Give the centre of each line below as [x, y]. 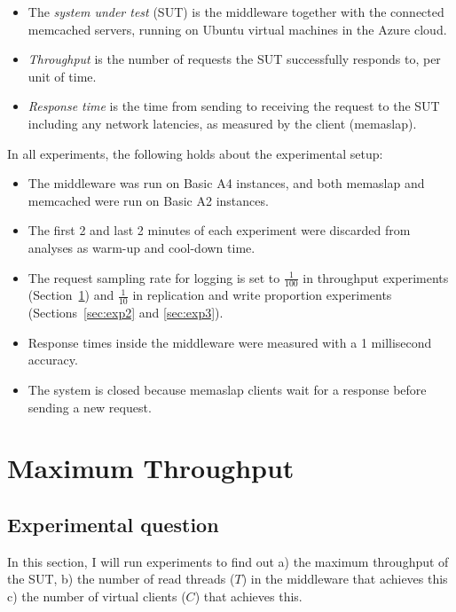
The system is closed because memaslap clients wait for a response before [227, 389]
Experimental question [113, 524]
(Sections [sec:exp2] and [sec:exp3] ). [126, 313]
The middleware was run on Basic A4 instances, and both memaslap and [226, 183]
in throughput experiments [376, 277]
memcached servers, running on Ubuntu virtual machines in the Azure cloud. [237, 29]
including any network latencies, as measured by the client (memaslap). [222, 123]
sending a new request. [90, 407]
